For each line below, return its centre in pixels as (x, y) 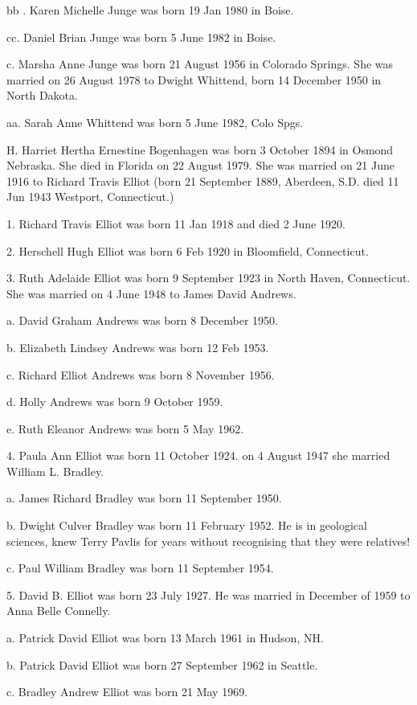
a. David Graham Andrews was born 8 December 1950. (142, 320)
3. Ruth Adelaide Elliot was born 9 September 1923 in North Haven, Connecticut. (208, 278)
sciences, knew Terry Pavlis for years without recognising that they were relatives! (208, 541)
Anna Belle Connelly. (59, 611)
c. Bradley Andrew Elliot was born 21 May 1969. (127, 692)
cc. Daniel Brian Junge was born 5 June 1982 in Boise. (141, 37)
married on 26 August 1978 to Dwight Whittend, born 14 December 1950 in (194, 79)
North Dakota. (42, 95)
